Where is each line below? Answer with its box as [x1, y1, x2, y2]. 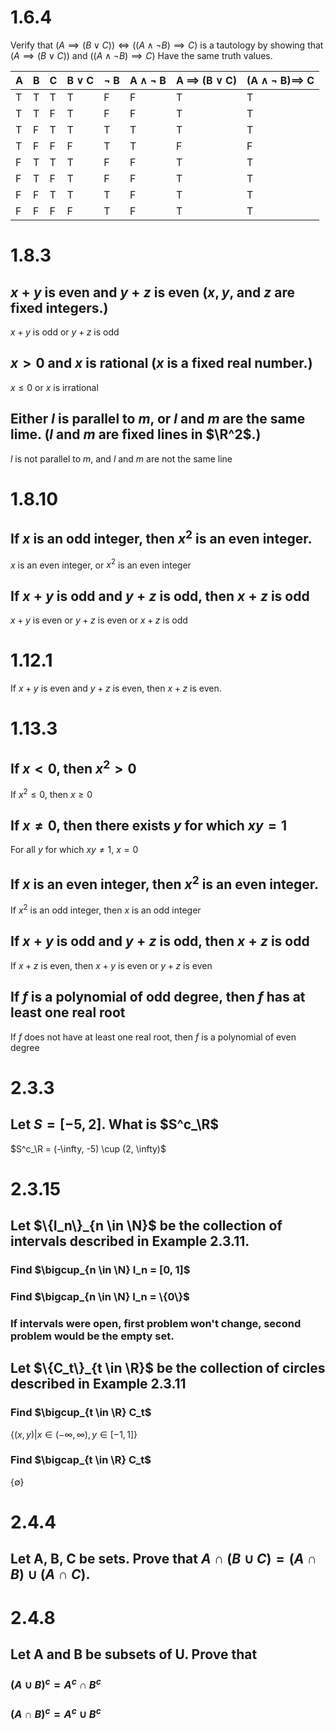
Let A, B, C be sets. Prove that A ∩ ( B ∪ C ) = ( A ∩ [10, 1551, 317, 1568]
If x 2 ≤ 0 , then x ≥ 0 [10, 786, 93, 800]
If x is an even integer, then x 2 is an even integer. [10, 872, 319, 893]
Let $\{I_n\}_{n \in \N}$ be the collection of [10, 1217, 283, 1235]
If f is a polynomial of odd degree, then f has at [10, 989, 306, 1006]
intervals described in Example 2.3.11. [10, 1233, 250, 1250]
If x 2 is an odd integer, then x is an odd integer [10, 902, 202, 916]
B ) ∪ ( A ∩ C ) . [10, 1566, 91, 1583]
